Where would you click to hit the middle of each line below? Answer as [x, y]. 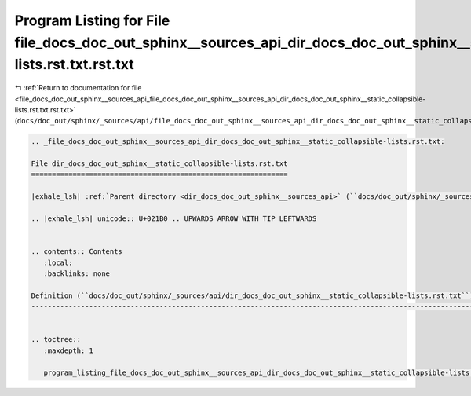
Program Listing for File [92, 20]
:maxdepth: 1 [69, 350]
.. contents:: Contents [77, 252]
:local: [58, 262]
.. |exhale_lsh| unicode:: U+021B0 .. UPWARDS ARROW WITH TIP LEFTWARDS [174, 219]
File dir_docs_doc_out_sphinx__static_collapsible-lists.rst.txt [159, 164]
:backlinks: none [77, 273]
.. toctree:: [56, 339]
